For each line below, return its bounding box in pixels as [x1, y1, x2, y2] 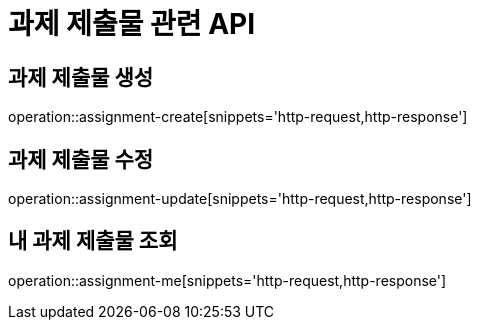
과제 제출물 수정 [8, 146, 154, 172]
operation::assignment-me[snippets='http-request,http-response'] [8, 271, 447, 289]
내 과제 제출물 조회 [8, 228, 178, 254]
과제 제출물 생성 [8, 64, 154, 90]
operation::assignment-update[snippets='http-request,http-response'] [8, 190, 472, 208]
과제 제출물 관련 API [8, 7, 256, 41]
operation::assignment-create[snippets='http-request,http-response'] [8, 108, 468, 126]
